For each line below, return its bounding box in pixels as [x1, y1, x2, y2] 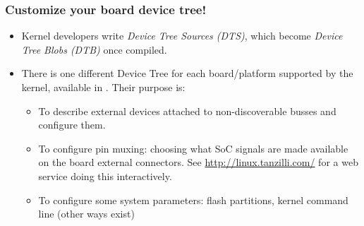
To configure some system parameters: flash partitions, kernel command [38, 192, 348, 207]
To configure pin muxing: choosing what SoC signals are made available [38, 141, 348, 155]
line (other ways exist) [38, 206, 135, 221]
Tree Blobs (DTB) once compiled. [21, 42, 167, 56]
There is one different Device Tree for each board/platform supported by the [21, 66, 353, 81]
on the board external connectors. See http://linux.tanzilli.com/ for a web [38, 155, 358, 169]
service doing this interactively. [38, 168, 172, 183]
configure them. [38, 117, 106, 132]
